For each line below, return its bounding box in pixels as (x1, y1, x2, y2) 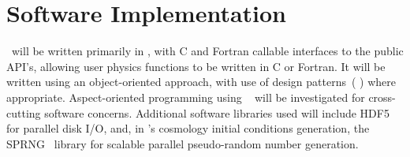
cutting (6, 104, 41, 121)
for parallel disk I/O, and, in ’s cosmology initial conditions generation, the (6, 120, 370, 136)
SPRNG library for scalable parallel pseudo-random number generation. (6, 135, 359, 151)
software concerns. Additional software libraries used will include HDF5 (44, 104, 389, 121)
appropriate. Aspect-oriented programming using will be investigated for (6, 88, 365, 105)
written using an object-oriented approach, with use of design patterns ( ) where (6, 73, 397, 90)
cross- (368, 88, 396, 105)
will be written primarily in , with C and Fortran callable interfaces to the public (11, 43, 404, 59)
